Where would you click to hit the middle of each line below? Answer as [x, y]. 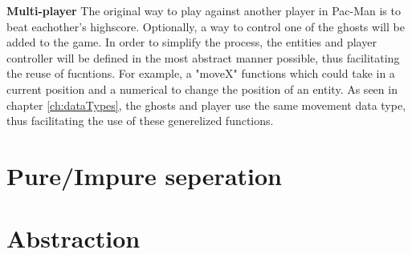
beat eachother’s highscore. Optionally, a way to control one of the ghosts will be [206, 26]
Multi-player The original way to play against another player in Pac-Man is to [204, 10]
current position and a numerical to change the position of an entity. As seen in [202, 89]
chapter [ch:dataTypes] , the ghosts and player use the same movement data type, [206, 105]
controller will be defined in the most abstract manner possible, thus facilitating [203, 57]
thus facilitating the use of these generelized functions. [140, 121]
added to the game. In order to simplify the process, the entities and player [192, 42]
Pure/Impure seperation [144, 175]
